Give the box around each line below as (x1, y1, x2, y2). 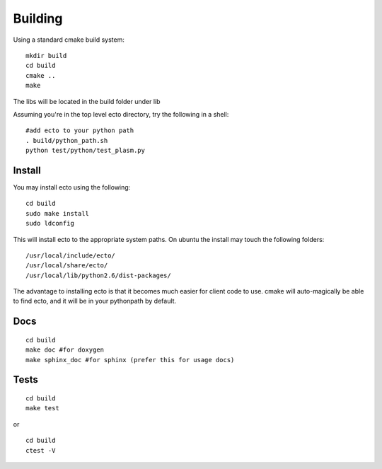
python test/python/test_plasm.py (25, 146, 145, 155)
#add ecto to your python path (25, 127, 134, 134)
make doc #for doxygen (25, 346, 105, 354)
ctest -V (25, 446, 56, 454)
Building (13, 11, 63, 26)
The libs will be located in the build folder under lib (13, 97, 161, 105)
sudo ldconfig (25, 219, 74, 228)
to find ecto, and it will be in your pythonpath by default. (13, 297, 177, 306)
